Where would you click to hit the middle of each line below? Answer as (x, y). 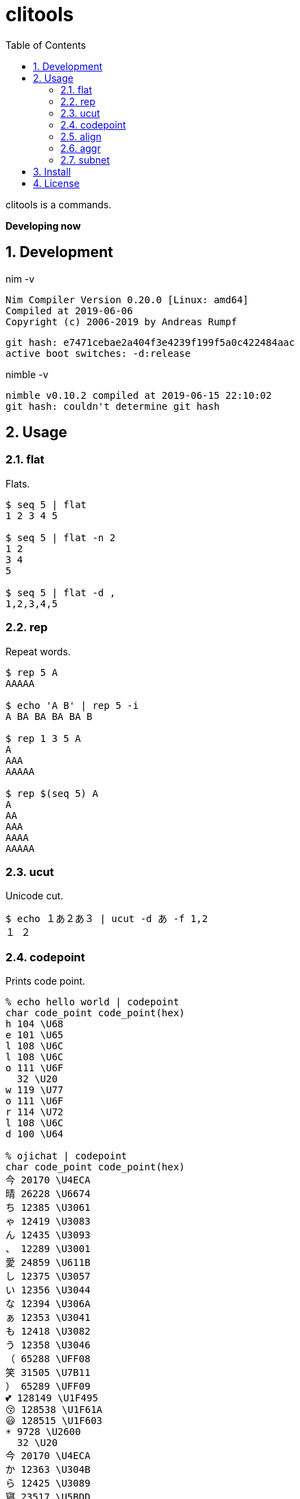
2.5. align (81, 136)
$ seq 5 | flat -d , (61, 592)
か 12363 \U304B (48, 1470)
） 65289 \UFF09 (48, 1387)
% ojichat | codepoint (67, 1156)
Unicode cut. (35, 896)
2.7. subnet (85, 160)
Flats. (18, 483)
